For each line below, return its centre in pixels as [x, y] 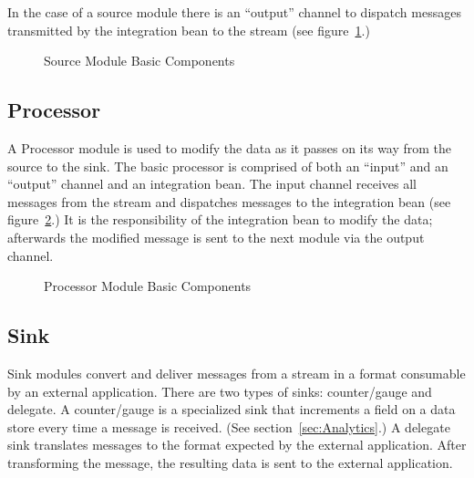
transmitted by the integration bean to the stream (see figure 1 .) [189, 30]
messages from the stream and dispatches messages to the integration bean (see [229, 201]
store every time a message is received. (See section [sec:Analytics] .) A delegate [229, 426]
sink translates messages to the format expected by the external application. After [237, 445]
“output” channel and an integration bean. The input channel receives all [212, 184]
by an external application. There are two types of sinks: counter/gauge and [220, 391]
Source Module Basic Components [139, 61]
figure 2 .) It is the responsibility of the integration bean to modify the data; [220, 219]
